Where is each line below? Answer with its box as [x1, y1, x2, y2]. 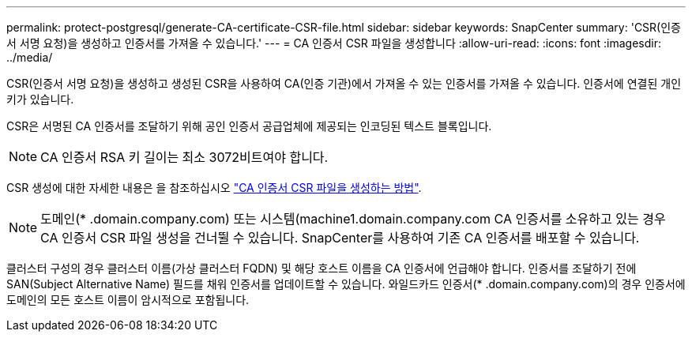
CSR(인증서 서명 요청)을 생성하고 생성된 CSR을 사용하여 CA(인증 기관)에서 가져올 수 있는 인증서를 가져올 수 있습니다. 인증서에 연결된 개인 [6, 77, 682, 90]
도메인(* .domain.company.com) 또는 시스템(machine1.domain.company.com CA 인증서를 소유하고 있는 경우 [40, 211, 666, 227]
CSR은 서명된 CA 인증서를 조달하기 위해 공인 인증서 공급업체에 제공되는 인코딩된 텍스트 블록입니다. [6, 119, 492, 133]
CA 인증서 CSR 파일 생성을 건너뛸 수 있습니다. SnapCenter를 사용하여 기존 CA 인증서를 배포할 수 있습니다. [40, 230, 640, 246]
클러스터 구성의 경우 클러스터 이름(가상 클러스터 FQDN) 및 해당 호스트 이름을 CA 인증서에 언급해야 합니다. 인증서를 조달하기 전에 [6, 261, 637, 275]
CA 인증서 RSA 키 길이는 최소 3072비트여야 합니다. [40, 149, 329, 165]
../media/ [6, 51, 53, 64]
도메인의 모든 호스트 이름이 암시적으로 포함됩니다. [6, 293, 250, 306]
